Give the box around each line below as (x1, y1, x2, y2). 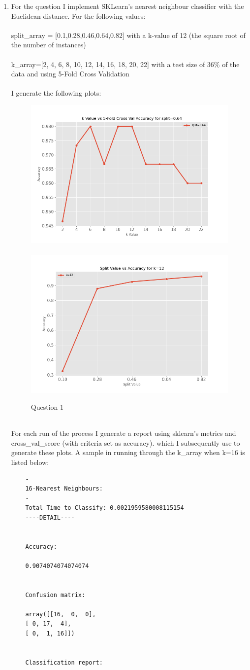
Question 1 (31, 402, 63, 412)
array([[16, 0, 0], (25, 610, 96, 618)
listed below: (11, 457, 49, 467)
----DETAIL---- (25, 514, 75, 521)
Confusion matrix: (25, 591, 86, 599)
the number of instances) (11, 39, 86, 50)
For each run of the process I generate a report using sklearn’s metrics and (11, 428, 236, 438)
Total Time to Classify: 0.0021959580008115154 (25, 504, 184, 512)
